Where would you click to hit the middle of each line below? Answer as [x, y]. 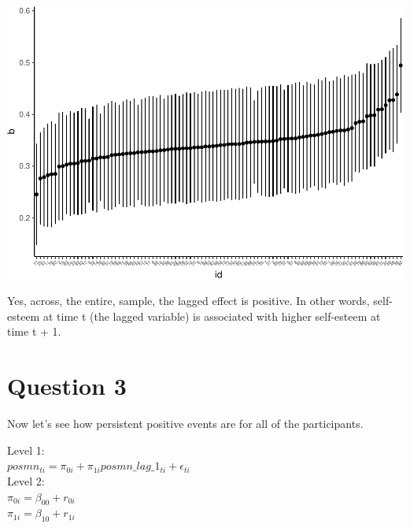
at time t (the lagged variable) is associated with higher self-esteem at [212, 316]
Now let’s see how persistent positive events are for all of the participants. [185, 424]
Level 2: [26, 480]
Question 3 [67, 386]
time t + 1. [34, 331]
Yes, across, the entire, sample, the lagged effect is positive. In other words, [188, 301]
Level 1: [26, 450]
